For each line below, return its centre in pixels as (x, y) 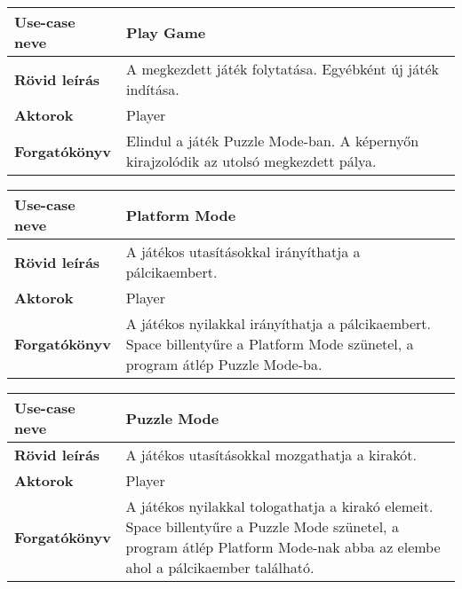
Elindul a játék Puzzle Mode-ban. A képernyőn (273, 141)
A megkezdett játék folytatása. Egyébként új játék (283, 69)
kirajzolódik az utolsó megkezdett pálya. (251, 161)
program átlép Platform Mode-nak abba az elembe (283, 547)
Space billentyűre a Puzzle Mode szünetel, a (262, 526)
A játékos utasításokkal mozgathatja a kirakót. (271, 455)
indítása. (153, 89)
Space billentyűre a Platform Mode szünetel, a (270, 344)
